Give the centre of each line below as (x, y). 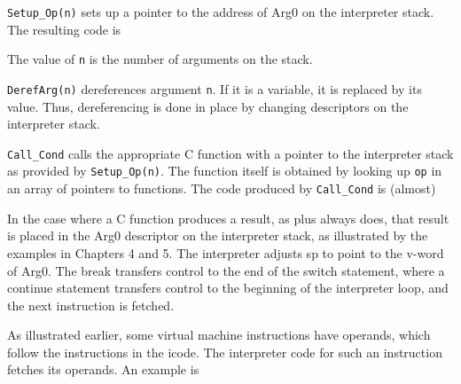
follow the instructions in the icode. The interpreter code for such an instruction (225, 352)
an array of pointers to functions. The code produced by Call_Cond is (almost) (222, 188)
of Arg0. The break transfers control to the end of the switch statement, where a (226, 270)
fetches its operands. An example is (103, 369)
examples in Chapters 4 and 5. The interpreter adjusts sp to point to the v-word (226, 252)
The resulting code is (64, 29)
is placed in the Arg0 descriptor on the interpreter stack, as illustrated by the (218, 235)
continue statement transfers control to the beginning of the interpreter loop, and (228, 288)
